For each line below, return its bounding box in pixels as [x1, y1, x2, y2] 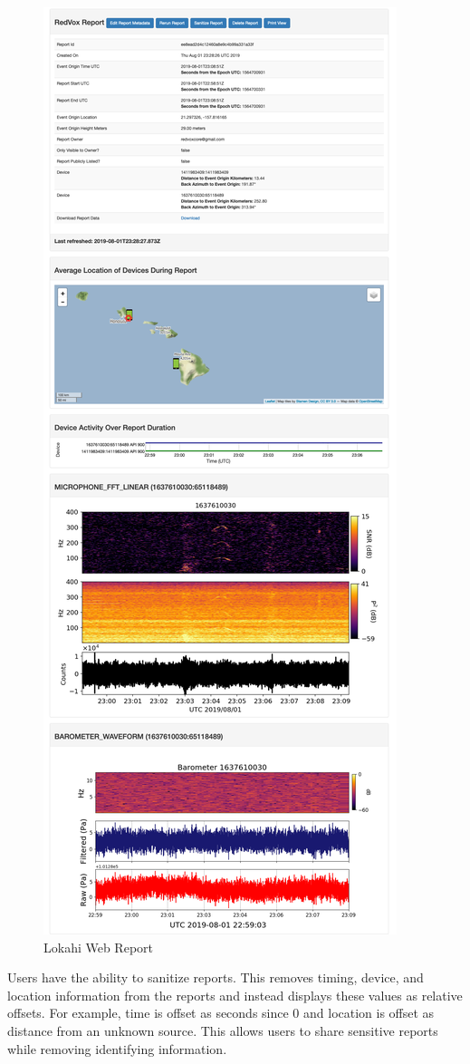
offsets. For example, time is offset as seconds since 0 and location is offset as [7, 1003, 435, 1022]
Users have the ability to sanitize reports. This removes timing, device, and [7, 968, 424, 987]
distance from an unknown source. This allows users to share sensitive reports [7, 1020, 438, 1040]
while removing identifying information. [7, 1039, 227, 1058]
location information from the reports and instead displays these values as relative [7, 985, 463, 1004]
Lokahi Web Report [43, 937, 154, 956]
